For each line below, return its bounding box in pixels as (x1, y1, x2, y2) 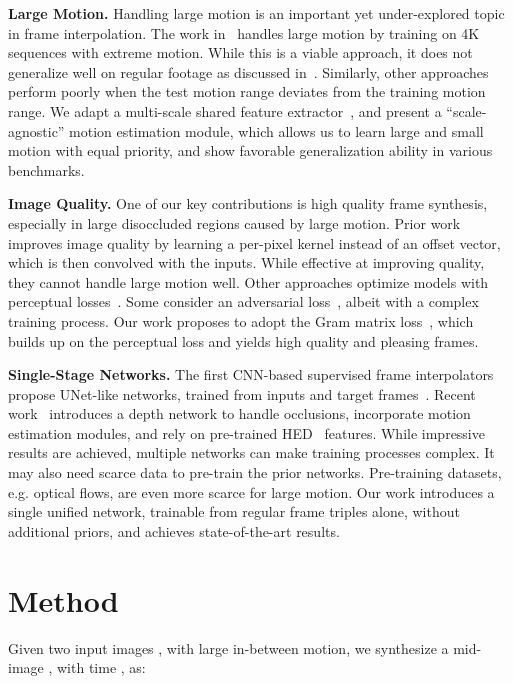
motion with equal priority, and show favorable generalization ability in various (8, 140, 493, 161)
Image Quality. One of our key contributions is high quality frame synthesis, (8, 193, 488, 214)
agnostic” (8, 120, 65, 141)
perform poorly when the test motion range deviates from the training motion (8, 81, 486, 102)
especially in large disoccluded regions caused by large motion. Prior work (8, 212, 461, 233)
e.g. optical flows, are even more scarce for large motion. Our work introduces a (8, 481, 495, 502)
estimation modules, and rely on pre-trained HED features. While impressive (8, 422, 485, 443)
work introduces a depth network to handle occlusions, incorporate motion (8, 403, 471, 424)
